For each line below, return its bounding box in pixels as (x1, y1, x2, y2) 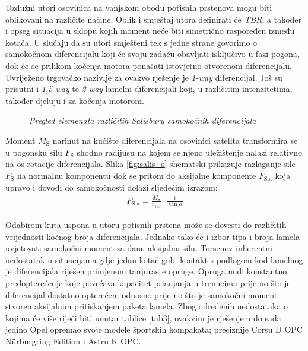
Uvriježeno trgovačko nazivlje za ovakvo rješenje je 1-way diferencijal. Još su (5, 71, 282, 83)
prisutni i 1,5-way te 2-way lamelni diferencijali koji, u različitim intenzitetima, (5, 83, 293, 95)
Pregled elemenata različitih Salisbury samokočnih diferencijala (29, 114, 256, 127)
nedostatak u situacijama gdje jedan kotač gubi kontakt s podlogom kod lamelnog (5, 253, 303, 265)
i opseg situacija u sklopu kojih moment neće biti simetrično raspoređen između (5, 24, 295, 37)
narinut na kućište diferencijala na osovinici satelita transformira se (52, 134, 298, 146)
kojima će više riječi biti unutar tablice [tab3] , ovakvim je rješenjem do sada (5, 311, 281, 324)
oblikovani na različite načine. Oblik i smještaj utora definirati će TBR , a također (5, 12, 302, 25)
